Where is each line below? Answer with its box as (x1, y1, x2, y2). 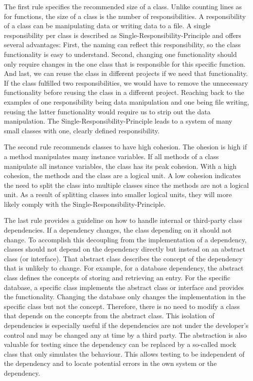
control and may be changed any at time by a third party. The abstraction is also (4, 329, 247, 340)
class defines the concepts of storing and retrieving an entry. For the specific (4, 272, 231, 283)
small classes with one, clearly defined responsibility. (4, 125, 160, 135)
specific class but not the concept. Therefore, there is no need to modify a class (4, 301, 240, 311)
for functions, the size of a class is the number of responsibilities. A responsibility (4, 11, 246, 21)
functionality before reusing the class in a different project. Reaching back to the (4, 87, 244, 97)
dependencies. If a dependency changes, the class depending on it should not (4, 225, 232, 235)
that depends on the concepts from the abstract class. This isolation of (4, 310, 215, 321)
